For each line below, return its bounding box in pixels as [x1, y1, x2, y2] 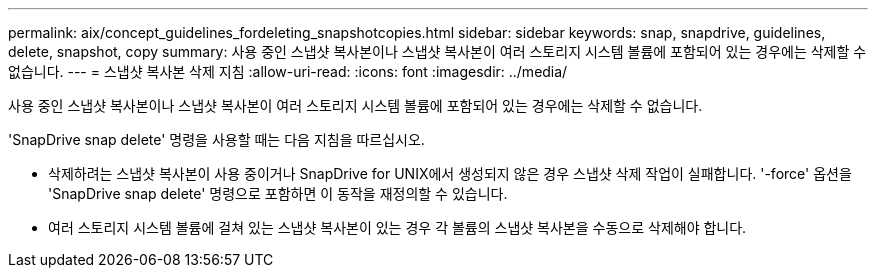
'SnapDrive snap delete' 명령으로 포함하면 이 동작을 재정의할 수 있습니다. [48, 185, 508, 202]
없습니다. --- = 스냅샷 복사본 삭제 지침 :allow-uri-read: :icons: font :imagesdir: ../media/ [8, 63, 568, 80]
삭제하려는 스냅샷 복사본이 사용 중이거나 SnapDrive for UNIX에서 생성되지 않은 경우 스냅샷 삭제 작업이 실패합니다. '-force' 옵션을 [48, 165, 852, 182]
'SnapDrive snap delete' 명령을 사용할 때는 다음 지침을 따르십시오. [8, 131, 425, 148]
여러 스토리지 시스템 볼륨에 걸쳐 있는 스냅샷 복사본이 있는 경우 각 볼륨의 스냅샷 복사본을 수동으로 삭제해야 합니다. [48, 219, 747, 236]
